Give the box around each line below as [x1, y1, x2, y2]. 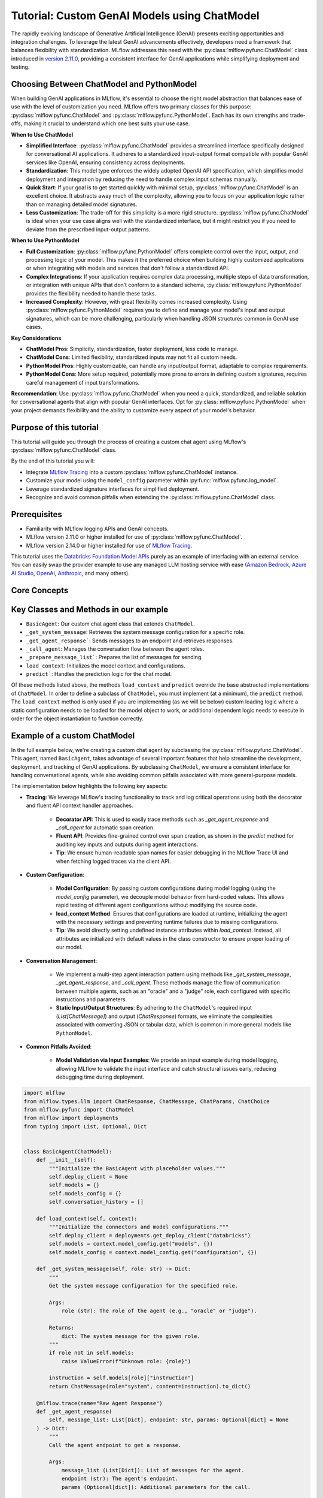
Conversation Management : [26, 957, 97, 964]
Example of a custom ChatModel [11, 730, 135, 741]
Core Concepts [11, 585, 69, 596]
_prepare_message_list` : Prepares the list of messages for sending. [26, 654, 203, 661]
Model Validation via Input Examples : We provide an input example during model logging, [56, 1056, 279, 1064]
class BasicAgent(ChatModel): [23, 1148, 112, 1155]
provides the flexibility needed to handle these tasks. [26, 289, 157, 297]
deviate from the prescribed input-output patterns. [26, 225, 151, 233]
